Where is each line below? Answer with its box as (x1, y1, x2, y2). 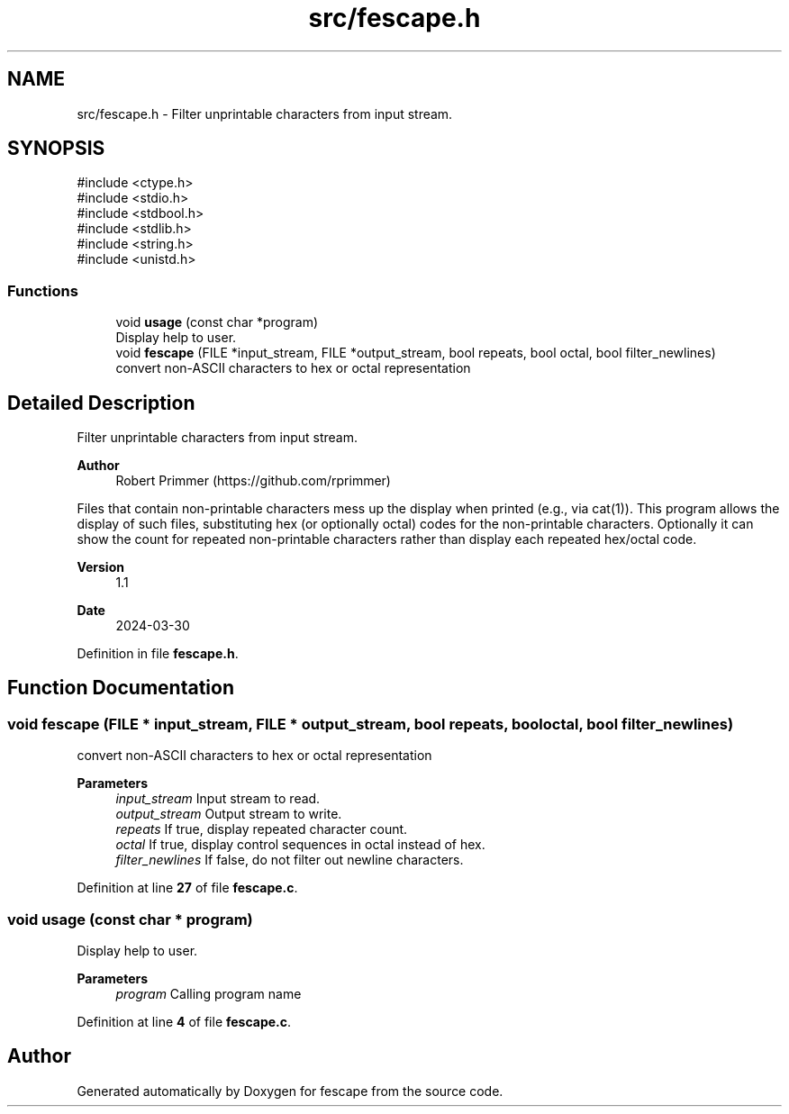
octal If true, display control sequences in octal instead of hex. (115, 837, 485, 853)
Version (77, 559, 124, 575)
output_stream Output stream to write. (115, 806, 342, 822)
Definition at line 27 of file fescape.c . (77, 880, 298, 896)
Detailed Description (7, 391, 195, 414)
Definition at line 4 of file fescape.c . (77, 1014, 292, 1029)
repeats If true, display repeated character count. (115, 821, 408, 838)
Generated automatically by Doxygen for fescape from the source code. (77, 1082, 503, 1099)
